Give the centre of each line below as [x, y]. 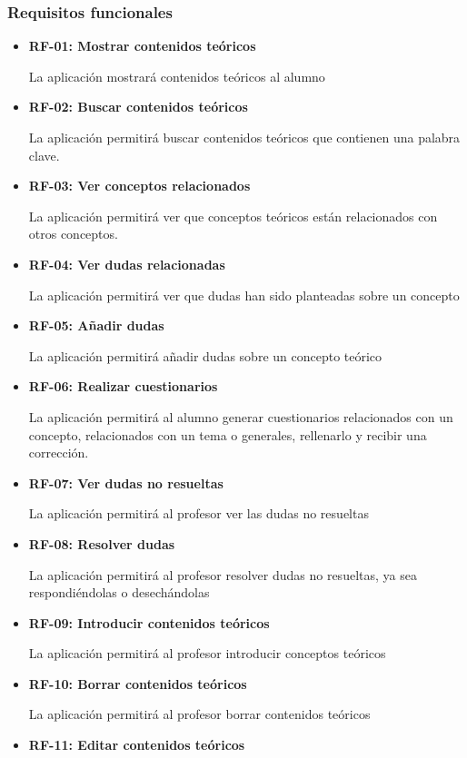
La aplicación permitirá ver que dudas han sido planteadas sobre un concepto [244, 295]
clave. [44, 155]
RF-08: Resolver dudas [102, 543]
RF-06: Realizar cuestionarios [123, 386]
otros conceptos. [73, 234]
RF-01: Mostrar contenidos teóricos [142, 46]
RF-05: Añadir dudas [96, 325]
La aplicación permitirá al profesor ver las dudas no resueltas [199, 513]
